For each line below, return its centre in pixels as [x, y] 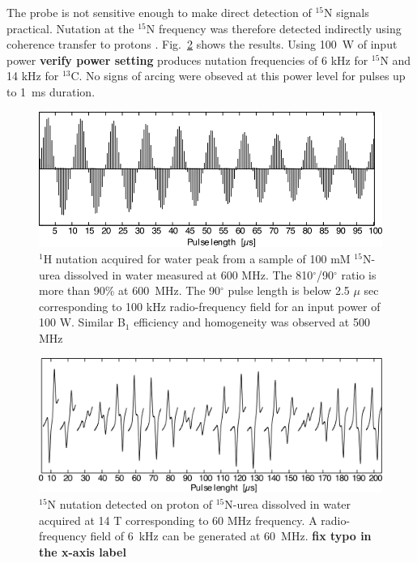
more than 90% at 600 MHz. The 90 [130, 290]
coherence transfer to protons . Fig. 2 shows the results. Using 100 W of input [202, 44]
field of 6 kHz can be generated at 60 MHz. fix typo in [231, 536]
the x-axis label [83, 551]
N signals [346, 12]
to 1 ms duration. [51, 91]
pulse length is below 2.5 [289, 290]
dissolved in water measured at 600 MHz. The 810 [189, 274]
